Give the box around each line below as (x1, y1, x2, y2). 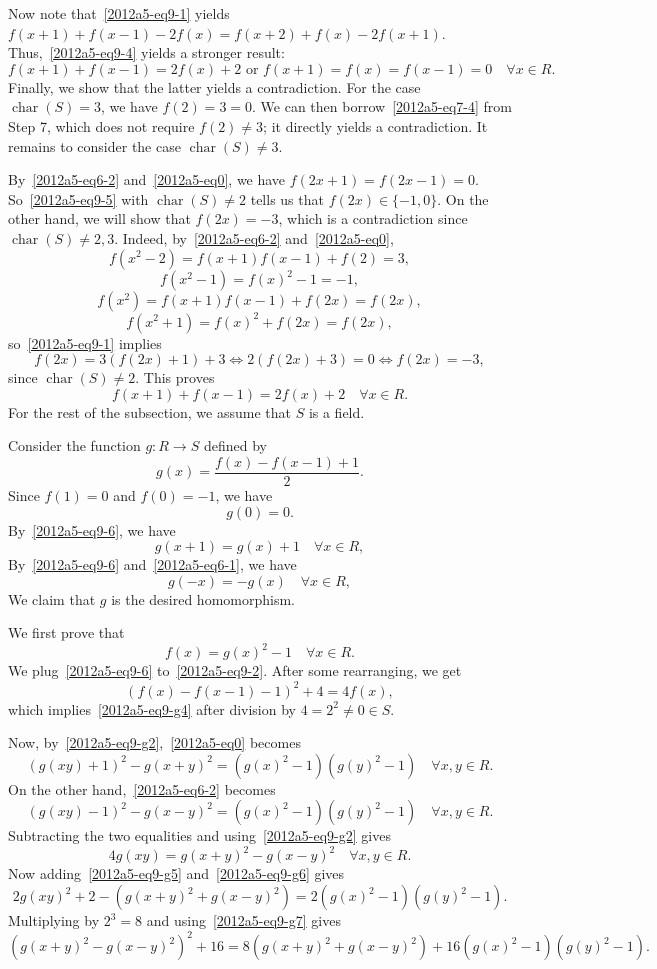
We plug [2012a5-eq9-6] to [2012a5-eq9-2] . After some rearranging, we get (8, 660, 462, 681)
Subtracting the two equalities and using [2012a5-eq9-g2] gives (8, 825, 391, 846)
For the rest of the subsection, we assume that (8, 401, 291, 422)
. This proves (135, 367, 215, 388)
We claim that (8, 588, 96, 609)
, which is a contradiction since (278, 208, 468, 229)
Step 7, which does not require (8, 115, 195, 136)
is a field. (308, 401, 365, 422)
